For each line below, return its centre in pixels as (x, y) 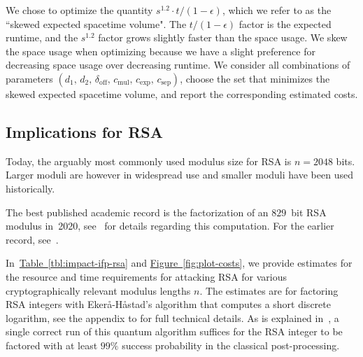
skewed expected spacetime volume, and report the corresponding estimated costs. (182, 93)
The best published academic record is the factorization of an (137, 212)
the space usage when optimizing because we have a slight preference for (161, 51)
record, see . (32, 239)
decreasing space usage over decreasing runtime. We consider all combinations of (178, 65)
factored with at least (52, 345)
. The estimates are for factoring (269, 290)
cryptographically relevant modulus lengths (98, 290)
